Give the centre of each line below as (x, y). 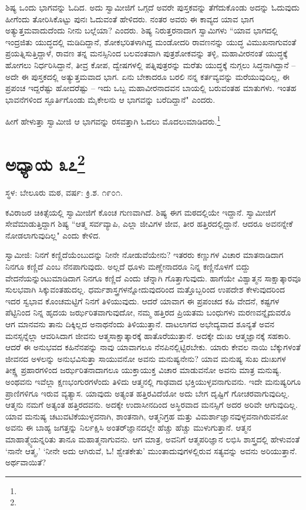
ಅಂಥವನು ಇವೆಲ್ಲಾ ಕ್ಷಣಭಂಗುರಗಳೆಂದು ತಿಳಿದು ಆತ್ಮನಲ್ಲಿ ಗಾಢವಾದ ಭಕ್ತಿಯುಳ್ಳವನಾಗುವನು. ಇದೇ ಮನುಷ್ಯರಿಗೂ (153, 381)
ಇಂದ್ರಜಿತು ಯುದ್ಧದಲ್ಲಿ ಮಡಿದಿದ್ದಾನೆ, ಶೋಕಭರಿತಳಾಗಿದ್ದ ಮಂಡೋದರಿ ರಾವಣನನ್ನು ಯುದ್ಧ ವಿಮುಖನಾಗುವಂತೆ (151, 41)
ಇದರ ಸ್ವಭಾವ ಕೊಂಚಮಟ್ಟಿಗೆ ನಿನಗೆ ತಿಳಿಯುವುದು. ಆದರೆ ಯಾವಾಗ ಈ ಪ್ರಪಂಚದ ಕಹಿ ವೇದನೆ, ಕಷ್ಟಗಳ (142, 301)
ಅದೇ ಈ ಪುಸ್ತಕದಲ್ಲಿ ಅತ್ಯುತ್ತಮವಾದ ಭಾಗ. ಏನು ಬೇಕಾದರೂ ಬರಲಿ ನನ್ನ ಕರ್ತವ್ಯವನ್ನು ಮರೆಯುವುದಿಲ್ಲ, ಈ (147, 76)
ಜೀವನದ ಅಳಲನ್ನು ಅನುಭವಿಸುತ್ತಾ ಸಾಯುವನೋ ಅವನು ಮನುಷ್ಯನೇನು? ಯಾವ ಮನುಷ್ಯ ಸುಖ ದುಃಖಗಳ (146, 358)
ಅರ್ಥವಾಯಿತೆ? (26, 462)
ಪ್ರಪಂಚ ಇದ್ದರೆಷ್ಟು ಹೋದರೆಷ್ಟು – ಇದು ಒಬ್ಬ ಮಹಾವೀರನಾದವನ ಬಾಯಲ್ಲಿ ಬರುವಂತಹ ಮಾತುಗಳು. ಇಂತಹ (151, 88)
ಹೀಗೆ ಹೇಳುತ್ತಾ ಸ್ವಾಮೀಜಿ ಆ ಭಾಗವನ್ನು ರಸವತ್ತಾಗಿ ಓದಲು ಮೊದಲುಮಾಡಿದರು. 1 (113, 120)
